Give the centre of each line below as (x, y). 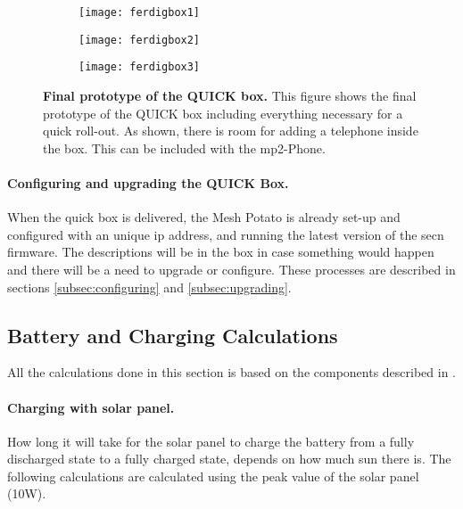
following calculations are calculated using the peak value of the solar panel (213, 476)
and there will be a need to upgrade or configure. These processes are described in (231, 269)
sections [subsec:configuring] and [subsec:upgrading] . (149, 287)
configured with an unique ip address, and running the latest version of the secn (226, 234)
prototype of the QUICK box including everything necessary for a (223, 113)
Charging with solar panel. (91, 407)
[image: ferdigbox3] (140, 67)
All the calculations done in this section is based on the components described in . (232, 372)
